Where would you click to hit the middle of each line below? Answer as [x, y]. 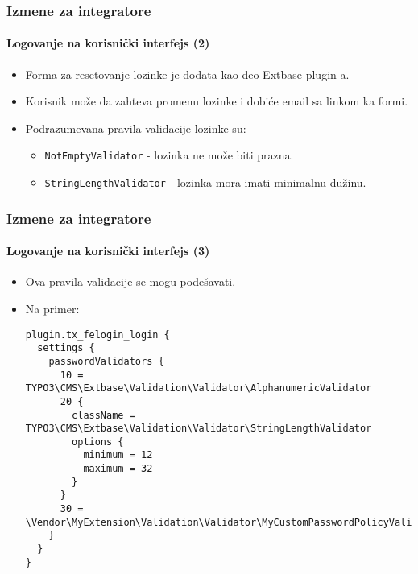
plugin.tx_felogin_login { [97, 334]
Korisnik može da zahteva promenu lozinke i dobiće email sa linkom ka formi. [217, 101]
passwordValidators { [106, 361]
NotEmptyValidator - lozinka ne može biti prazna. [169, 155]
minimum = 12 [118, 455]
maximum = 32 [118, 469]
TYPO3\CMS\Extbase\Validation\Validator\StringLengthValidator [199, 429]
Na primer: [52, 308]
